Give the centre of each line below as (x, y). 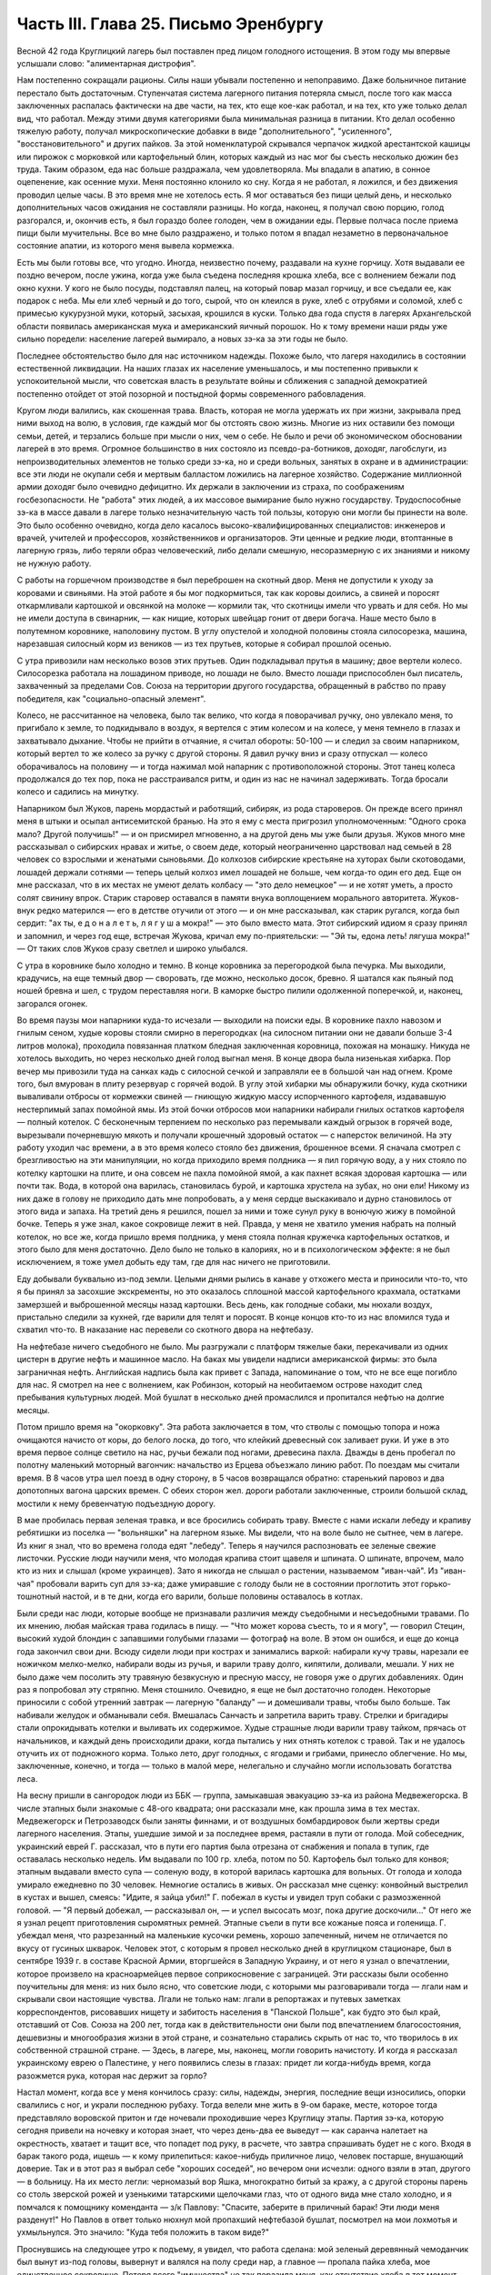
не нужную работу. (54, 563)
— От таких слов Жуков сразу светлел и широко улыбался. (132, 949)
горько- (436, 1583)
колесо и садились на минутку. (78, 792)
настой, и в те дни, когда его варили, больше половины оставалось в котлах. (213, 1596)
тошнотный (39, 1596)
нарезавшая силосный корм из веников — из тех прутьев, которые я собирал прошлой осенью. (204, 644)
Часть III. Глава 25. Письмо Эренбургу (170, 24)
